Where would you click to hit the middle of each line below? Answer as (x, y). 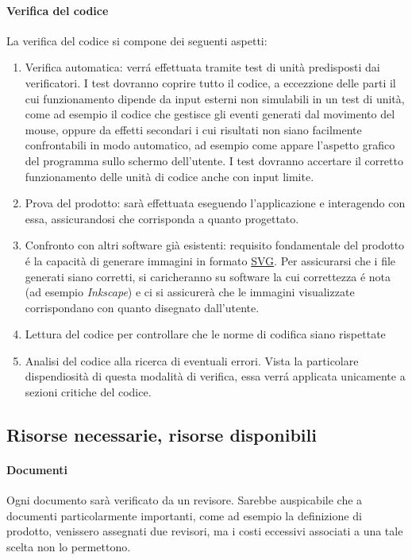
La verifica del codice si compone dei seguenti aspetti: (137, 40)
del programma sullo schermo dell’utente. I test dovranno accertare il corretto (214, 160)
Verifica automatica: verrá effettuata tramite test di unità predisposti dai (202, 67)
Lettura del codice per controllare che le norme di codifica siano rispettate (205, 334)
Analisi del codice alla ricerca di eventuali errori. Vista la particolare (192, 360)
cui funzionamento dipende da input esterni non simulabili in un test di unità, (215, 98)
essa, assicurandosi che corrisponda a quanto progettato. (162, 218)
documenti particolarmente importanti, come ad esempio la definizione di (184, 515)
